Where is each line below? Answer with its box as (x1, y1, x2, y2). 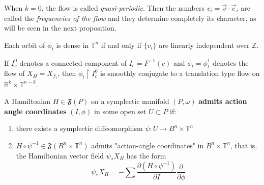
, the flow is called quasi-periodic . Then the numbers (41, 3, 204, 13)
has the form (126, 150, 166, 161)
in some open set (94, 105, 146, 116)
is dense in (56, 39, 89, 50)
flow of (4, 68, 25, 78)
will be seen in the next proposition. (4, 22, 116, 33)
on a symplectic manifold (91, 96, 169, 107)
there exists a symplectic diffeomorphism (16, 123, 143, 134)
